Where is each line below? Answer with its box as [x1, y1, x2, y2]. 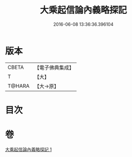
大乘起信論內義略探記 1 [5, 146, 52, 152]
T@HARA [7, 82, 30, 89]
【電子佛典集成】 [34, 64, 74, 71]
